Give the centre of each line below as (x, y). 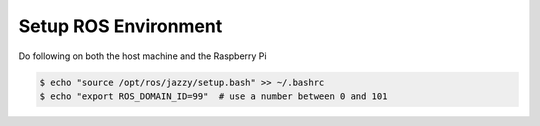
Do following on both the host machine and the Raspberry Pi (142, 56)
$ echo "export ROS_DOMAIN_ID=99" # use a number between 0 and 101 (213, 96)
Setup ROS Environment (120, 26)
